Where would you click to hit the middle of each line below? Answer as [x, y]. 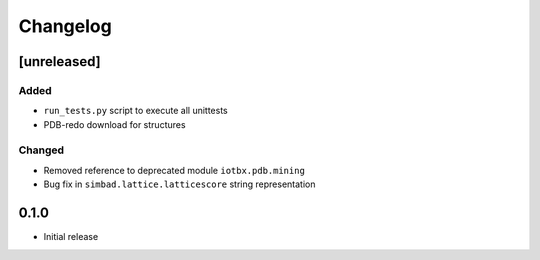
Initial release [71, 237]
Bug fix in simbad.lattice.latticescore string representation [179, 184]
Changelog [65, 26]
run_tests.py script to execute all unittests [136, 111]
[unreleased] [60, 61]
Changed [41, 150]
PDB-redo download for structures [114, 124]
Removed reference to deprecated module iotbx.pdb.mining [174, 170]
